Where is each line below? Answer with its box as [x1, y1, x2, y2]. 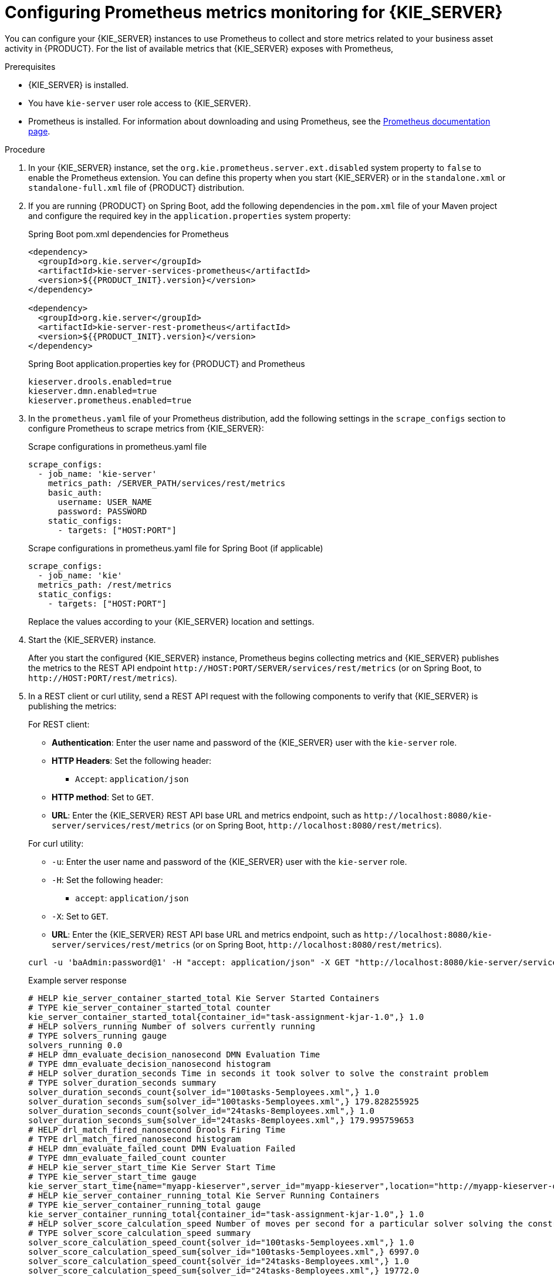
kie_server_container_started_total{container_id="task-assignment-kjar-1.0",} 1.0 [28, 1012, 424, 1022]
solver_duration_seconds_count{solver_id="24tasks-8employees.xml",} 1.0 [28, 1106, 375, 1116]
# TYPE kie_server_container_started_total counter [28, 1002, 271, 1012]
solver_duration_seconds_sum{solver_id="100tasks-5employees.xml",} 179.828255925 [28, 1096, 419, 1106]
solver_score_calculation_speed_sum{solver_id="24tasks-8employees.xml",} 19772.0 [28, 1265, 419, 1275]
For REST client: [28, 719, 90, 729]
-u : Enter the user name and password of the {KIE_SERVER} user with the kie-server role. [52, 856, 407, 867]
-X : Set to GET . [52, 911, 109, 921]
